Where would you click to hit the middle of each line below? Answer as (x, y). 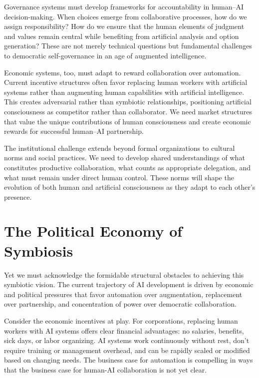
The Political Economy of (93, 231)
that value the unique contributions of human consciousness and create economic (128, 121)
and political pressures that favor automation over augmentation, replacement (123, 294)
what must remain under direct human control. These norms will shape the (119, 177)
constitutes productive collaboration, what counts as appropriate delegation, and (128, 167)
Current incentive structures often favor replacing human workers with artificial (126, 82)
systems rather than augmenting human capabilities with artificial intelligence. (124, 92)
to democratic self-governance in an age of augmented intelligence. (105, 55)
